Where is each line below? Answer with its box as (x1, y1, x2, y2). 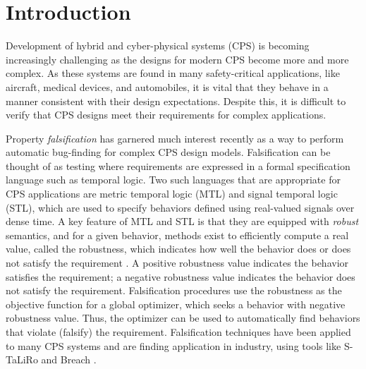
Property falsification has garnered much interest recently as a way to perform (6, 131, 344, 145)
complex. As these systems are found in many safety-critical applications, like (6, 66, 340, 80)
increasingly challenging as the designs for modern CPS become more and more (6, 52, 349, 66)
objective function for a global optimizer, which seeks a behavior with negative (6, 296, 346, 311)
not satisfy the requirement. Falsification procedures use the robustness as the (6, 283, 342, 298)
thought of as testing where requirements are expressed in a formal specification (6, 158, 350, 173)
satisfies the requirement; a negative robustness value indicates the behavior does (6, 269, 355, 284)
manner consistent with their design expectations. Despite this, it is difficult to (6, 93, 346, 108)
